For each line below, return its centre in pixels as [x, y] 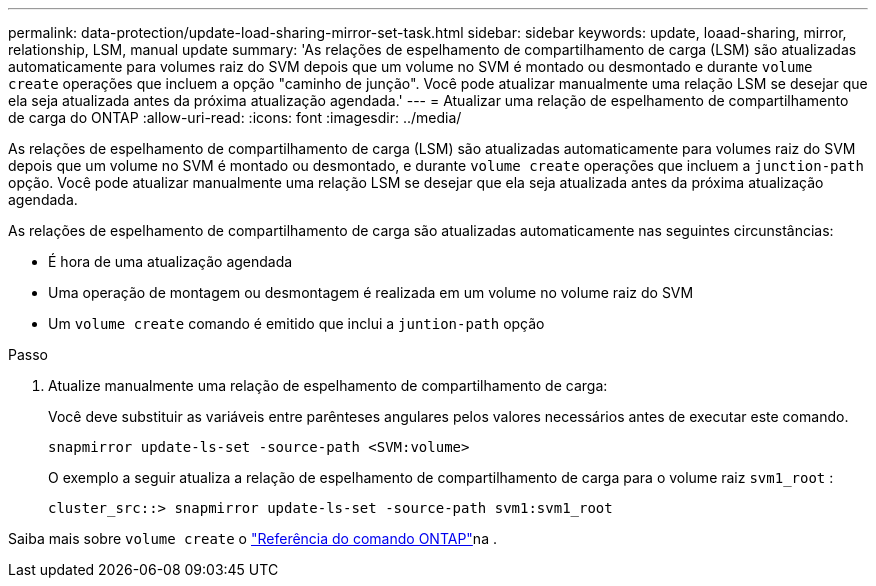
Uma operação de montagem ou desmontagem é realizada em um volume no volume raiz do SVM [371, 292]
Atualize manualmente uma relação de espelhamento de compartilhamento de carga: [328, 385]
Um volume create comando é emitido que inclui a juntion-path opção [296, 323]
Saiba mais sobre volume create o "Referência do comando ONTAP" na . [252, 538]
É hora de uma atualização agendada [170, 261]
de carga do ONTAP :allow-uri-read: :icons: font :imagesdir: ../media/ [235, 117]
